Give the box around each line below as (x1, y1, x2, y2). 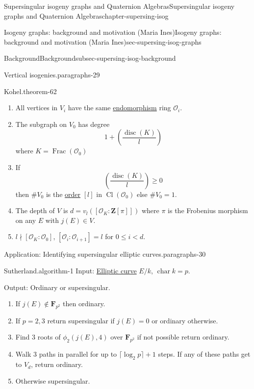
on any (15, 215, 36, 225)
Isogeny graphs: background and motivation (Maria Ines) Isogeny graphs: (4, 27, 222, 37)
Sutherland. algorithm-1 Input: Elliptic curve (4, 265, 137, 275)
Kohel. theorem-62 (4, 86, 57, 96)
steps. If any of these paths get (158, 349, 251, 359)
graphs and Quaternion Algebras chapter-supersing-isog (4, 10, 169, 21)
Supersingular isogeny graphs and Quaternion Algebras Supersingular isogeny (4, 1, 235, 11)
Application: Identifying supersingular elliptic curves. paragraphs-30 (4, 249, 206, 259)
